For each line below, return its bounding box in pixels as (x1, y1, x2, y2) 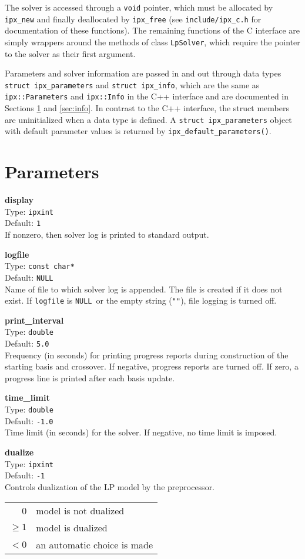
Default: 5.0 (5, 337, 49, 349)
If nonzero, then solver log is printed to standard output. (5, 228, 209, 240)
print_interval (5, 314, 64, 326)
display (5, 194, 34, 206)
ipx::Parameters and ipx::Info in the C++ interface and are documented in (5, 90, 289, 102)
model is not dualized (36, 504, 125, 518)
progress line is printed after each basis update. (5, 371, 175, 384)
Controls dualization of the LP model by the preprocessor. (5, 480, 215, 493)
